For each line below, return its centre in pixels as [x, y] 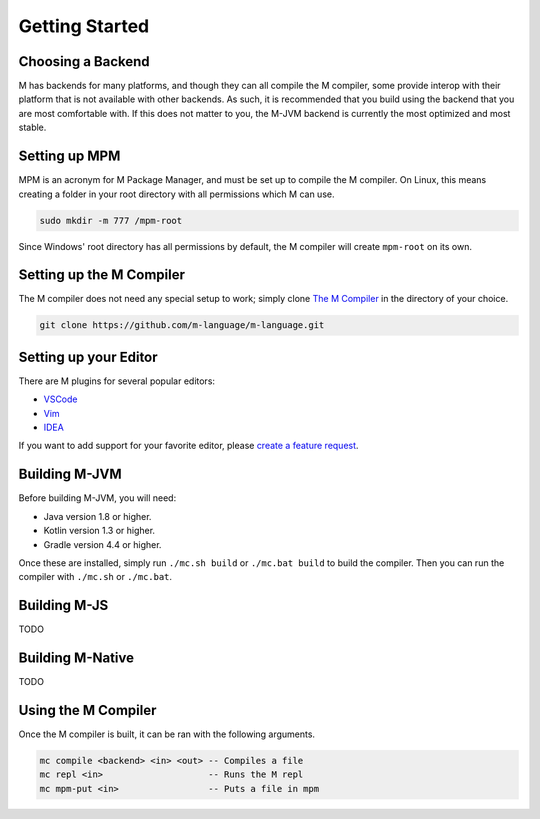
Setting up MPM [69, 156]
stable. [32, 127]
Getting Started [84, 26]
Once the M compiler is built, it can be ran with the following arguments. [166, 734]
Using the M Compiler [87, 710]
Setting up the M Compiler [101, 275]
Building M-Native [76, 658]
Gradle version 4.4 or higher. [102, 544]
